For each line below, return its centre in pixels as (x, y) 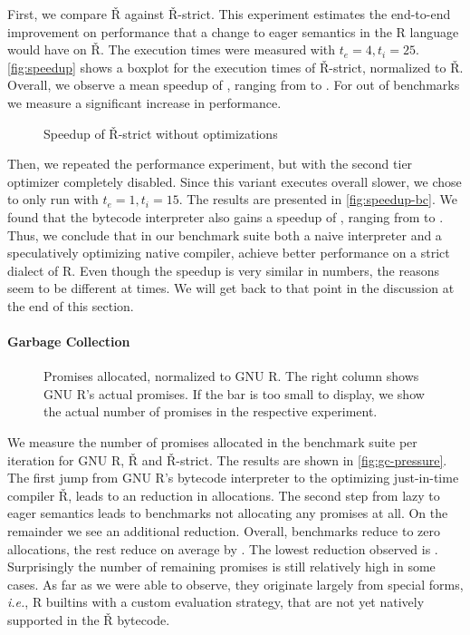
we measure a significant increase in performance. (144, 102)
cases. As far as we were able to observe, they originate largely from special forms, (235, 584)
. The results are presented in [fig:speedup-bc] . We (318, 199)
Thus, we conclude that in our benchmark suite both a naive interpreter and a (225, 234)
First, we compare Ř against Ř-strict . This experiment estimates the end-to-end (229, 14)
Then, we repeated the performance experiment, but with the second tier (210, 164)
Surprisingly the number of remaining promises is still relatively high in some (221, 567)
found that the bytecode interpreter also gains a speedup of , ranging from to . (225, 216)
